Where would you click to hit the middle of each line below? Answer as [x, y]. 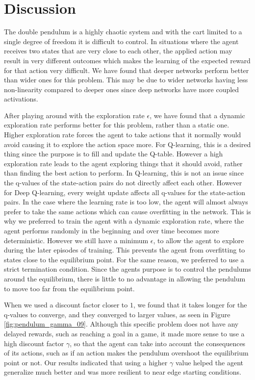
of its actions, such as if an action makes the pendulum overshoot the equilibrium [126, 353]
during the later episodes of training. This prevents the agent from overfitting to [125, 250]
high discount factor [34, 343]
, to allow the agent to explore [199, 240]
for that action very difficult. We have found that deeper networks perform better [127, 70]
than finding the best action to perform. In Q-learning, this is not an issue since [124, 173]
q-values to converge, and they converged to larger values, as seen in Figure [117, 314]
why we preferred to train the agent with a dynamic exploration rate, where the [124, 221]
